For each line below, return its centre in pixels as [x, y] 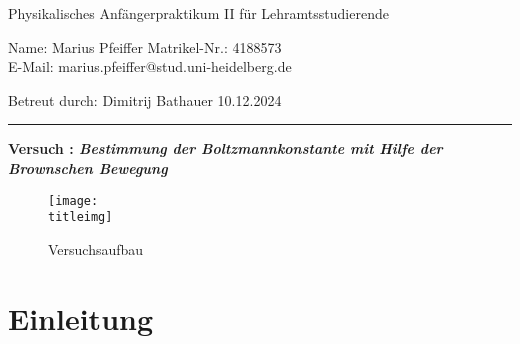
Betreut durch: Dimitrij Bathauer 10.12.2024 [145, 99]
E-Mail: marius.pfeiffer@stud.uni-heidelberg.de [150, 66]
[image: [73, 200]
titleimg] [80, 217]
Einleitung [81, 317]
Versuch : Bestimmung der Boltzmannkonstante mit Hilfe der [225, 148]
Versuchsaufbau [96, 248]
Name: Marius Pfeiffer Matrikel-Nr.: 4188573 [145, 46]
